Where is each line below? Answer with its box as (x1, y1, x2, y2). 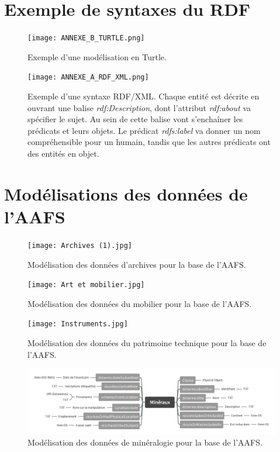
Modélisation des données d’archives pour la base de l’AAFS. (27, 258, 246, 270)
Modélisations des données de (4, 181, 248, 205)
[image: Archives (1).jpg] (27, 241, 132, 250)
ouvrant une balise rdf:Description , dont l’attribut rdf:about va (27, 101, 251, 113)
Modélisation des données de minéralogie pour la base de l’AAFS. (27, 436, 262, 448)
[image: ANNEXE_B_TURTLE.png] (27, 34, 145, 43)
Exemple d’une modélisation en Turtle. (27, 50, 167, 63)
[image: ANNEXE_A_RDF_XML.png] (27, 73, 149, 82)
